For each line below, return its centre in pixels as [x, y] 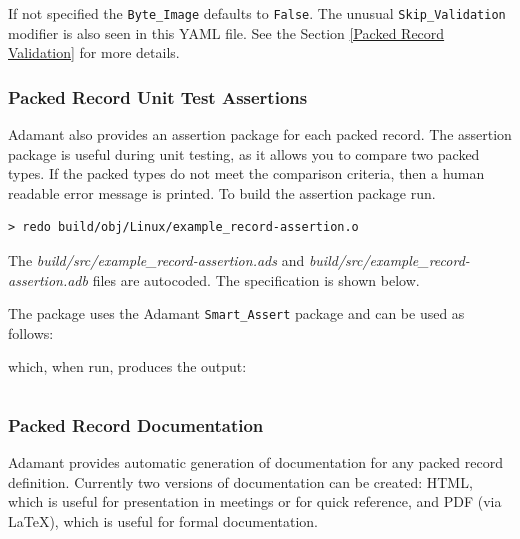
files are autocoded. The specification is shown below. [256, 279]
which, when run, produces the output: [127, 366]
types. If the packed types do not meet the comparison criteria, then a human [246, 173]
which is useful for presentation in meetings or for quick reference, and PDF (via [255, 501]
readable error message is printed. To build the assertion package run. [222, 192]
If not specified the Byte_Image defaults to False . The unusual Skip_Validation [257, 13]
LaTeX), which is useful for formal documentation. [163, 521]
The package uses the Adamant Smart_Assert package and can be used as [236, 313]
